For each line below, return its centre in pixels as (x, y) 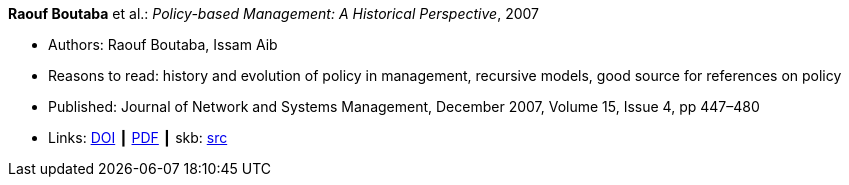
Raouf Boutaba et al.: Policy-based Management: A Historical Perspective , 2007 (273, 13)
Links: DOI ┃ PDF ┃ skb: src (138, 137)
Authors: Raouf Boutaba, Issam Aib (163, 44)
